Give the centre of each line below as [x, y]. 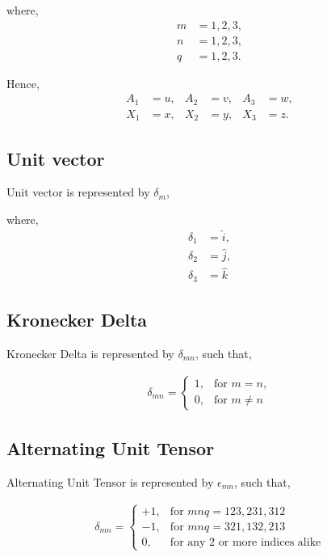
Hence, [23, 83]
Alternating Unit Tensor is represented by [110, 481]
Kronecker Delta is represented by [90, 353]
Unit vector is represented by [78, 192]
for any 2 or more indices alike [245, 542]
